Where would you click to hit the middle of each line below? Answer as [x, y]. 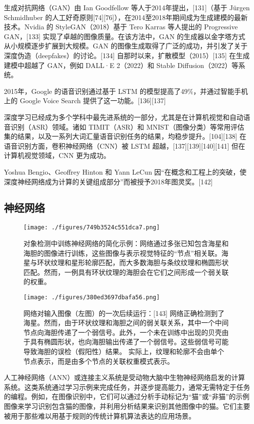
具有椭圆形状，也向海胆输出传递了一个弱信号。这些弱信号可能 [129, 342]
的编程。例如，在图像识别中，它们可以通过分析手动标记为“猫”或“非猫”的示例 [127, 396]
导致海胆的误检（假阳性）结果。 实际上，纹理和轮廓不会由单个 [124, 351]
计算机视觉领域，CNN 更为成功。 [57, 155]
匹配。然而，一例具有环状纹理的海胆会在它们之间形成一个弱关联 [126, 272]
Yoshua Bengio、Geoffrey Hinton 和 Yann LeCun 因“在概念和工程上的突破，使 [125, 171]
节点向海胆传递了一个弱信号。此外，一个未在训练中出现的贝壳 [123, 332]
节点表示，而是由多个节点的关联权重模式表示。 [99, 361]
